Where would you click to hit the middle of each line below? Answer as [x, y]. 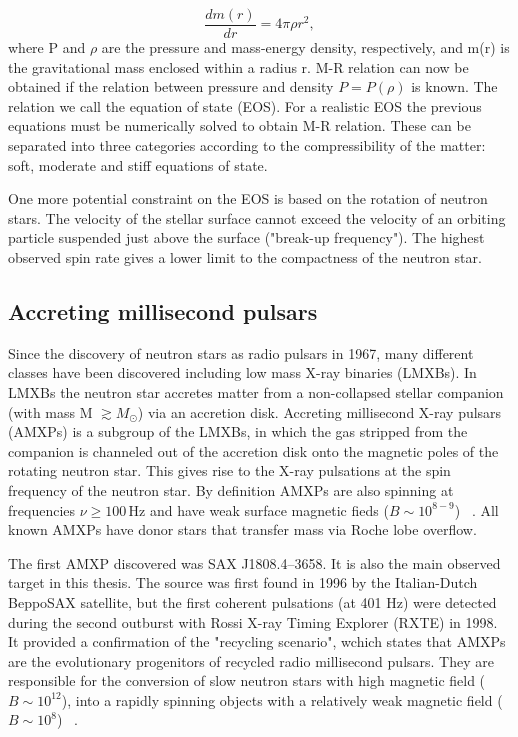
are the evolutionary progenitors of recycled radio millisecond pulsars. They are [251, 660]
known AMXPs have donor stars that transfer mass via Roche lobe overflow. [242, 529]
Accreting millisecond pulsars [163, 310]
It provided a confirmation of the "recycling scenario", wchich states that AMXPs [257, 641]
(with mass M [50, 411]
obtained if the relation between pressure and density [171, 86]
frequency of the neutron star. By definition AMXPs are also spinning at [231, 489]
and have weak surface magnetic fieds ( [269, 509]
